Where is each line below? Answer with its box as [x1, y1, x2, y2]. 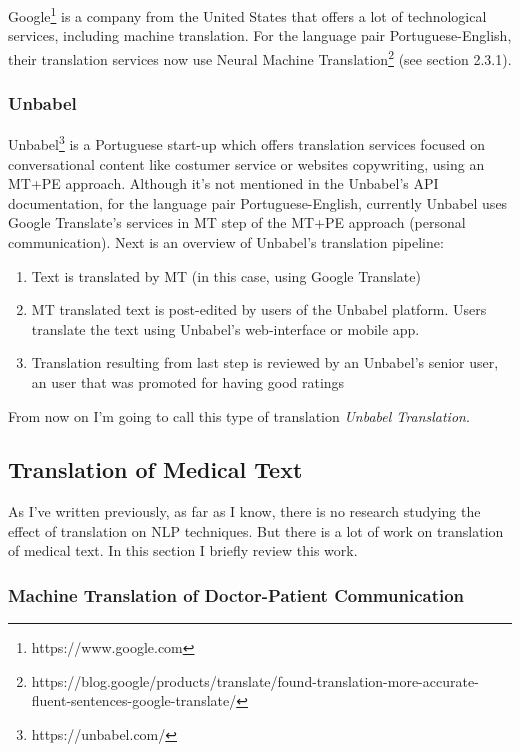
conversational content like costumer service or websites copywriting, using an [8, 153, 485, 174]
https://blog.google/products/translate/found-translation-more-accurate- [31, 670, 479, 691]
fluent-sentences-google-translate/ [31, 690, 237, 711]
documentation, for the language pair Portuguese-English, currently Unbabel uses [8, 192, 508, 213]
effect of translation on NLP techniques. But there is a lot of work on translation [8, 520, 504, 541]
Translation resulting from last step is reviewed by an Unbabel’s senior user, [31, 352, 499, 373]
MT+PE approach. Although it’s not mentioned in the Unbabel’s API [8, 173, 439, 194]
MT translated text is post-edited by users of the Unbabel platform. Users [31, 299, 487, 320]
